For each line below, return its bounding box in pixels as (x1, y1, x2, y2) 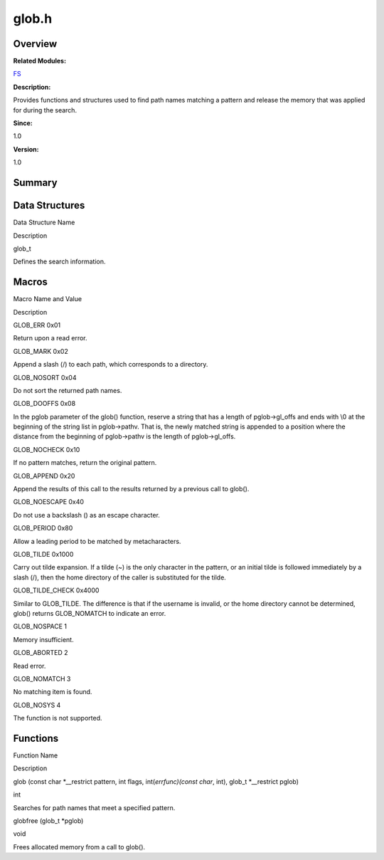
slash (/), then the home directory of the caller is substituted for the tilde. (13, 573, 227, 582)
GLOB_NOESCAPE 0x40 (13, 498, 85, 506)
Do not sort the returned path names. (13, 386, 122, 394)
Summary (13, 177, 58, 189)
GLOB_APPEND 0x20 (13, 471, 75, 480)
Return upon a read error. (13, 334, 87, 342)
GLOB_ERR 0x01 (13, 320, 61, 329)
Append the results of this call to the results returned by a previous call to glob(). (13, 485, 250, 493)
